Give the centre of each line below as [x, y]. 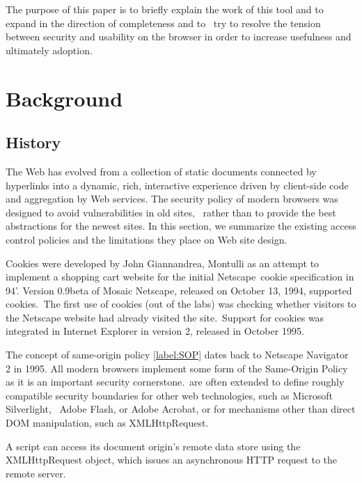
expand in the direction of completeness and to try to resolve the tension [163, 23]
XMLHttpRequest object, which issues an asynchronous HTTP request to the [172, 460]
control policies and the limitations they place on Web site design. [147, 239]
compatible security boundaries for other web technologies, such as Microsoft [170, 395]
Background [64, 98]
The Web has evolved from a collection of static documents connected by [161, 171]
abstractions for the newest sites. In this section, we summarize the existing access [181, 226]
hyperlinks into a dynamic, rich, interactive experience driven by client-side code [177, 185]
